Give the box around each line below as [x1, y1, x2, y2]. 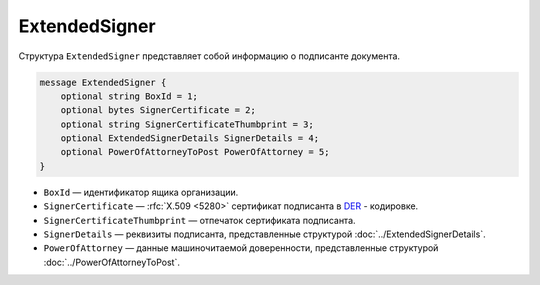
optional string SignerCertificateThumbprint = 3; [60, 118, 314, 130]
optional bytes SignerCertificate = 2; [60, 105, 257, 116]
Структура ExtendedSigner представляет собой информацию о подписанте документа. [18, 50, 400, 62]
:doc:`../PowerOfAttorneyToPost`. [43, 256, 180, 268]
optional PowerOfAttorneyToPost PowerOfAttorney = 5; [60, 146, 330, 158]
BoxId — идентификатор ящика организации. [43, 186, 239, 198]
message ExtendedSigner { [39, 76, 167, 88]
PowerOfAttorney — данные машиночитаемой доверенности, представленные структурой [43, 242, 439, 254]
